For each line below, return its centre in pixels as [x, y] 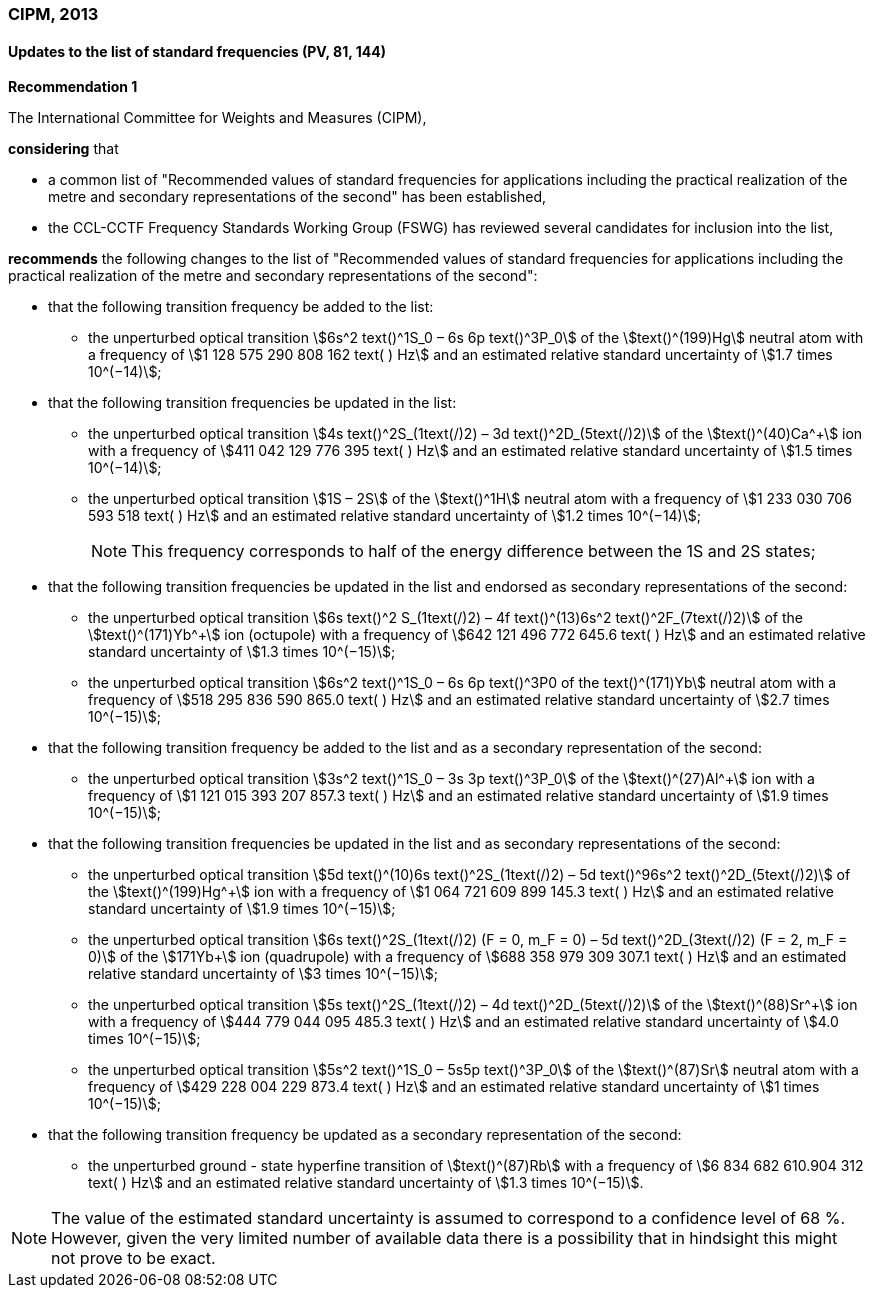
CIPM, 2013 [53, 14]
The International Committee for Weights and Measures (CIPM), [217, 118]
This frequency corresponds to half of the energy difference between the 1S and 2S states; [473, 551]
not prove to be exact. [133, 1258]
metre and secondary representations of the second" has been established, [297, 197]
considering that [63, 149]
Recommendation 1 [73, 87]
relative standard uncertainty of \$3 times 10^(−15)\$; [263, 974]
